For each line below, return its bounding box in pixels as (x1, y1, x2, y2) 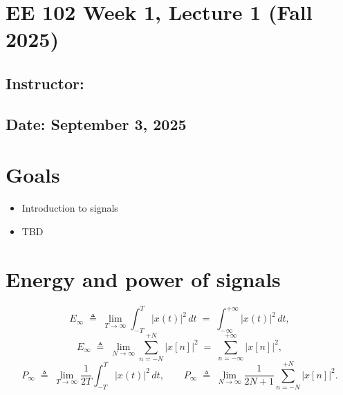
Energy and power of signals (6, 264, 281, 293)
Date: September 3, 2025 (6, 113, 187, 134)
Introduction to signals (21, 201, 118, 215)
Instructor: (6, 72, 84, 93)
